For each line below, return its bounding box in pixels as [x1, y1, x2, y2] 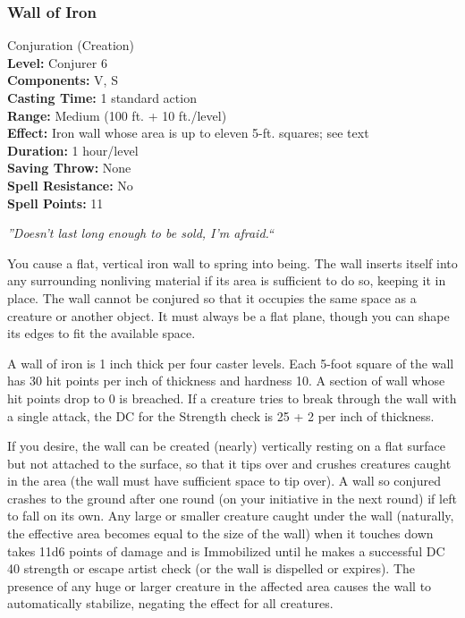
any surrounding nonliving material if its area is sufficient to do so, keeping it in [7, 271, 446, 290]
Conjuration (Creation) [7, 36, 135, 55]
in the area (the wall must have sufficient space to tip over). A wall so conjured [7, 471, 441, 490]
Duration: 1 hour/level [7, 140, 139, 159]
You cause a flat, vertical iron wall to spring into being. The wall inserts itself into [7, 253, 458, 272]
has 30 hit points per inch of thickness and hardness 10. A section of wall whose [7, 371, 445, 390]
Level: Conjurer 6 [7, 53, 107, 72]
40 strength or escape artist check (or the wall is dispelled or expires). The [7, 559, 416, 578]
